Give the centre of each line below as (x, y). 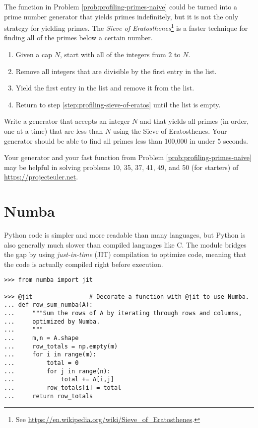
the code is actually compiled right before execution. (84, 264)
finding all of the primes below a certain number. (78, 38)
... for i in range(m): (50, 355)
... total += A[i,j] (59, 380)
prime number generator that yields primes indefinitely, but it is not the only (121, 16)
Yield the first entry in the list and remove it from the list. (105, 88)
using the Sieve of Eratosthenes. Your (170, 131)
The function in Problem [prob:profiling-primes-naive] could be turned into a (121, 6)
